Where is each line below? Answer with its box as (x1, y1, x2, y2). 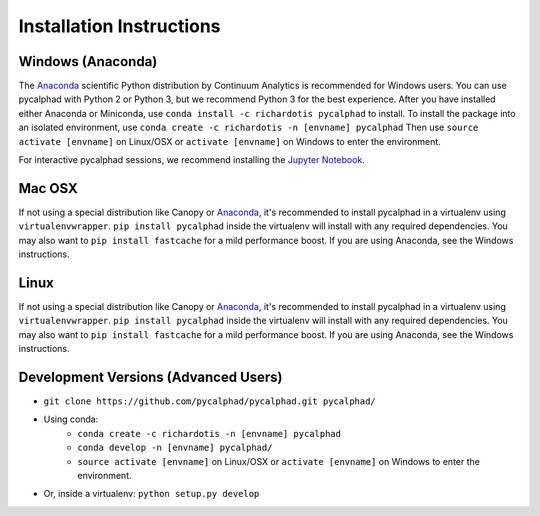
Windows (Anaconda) (18, 53, 158, 70)
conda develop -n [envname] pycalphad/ (77, 442, 273, 454)
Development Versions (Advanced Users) (18, 368, 283, 385)
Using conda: (43, 413, 99, 425)
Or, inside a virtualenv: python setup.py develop (43, 488, 260, 500)
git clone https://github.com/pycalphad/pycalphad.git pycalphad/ (43, 396, 377, 407)
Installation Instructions (18, 15, 221, 37)
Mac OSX (18, 180, 79, 197)
